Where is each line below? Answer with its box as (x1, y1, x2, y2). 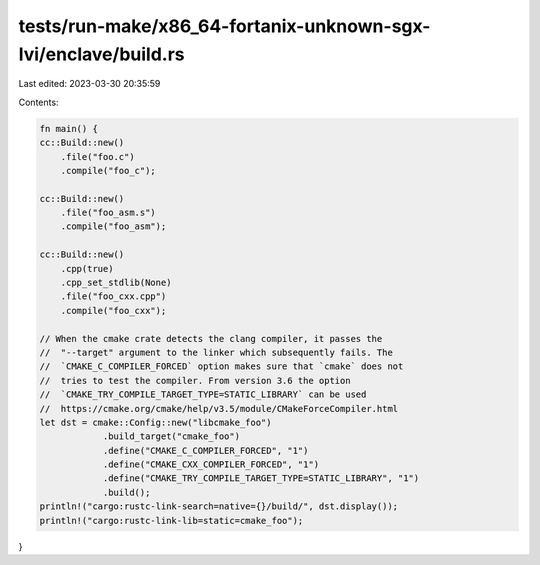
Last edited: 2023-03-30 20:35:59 (18, 78, 161, 90)
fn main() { (39, 123, 99, 134)
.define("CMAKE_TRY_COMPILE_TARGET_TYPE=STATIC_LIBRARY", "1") (102, 473, 420, 484)
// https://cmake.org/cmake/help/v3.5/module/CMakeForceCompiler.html (39, 403, 399, 414)
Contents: (18, 96, 59, 108)
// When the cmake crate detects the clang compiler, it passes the (39, 333, 383, 344)
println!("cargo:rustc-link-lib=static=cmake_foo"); (39, 515, 304, 526)
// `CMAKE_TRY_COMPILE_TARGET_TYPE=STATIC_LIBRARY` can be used (39, 389, 367, 400)
